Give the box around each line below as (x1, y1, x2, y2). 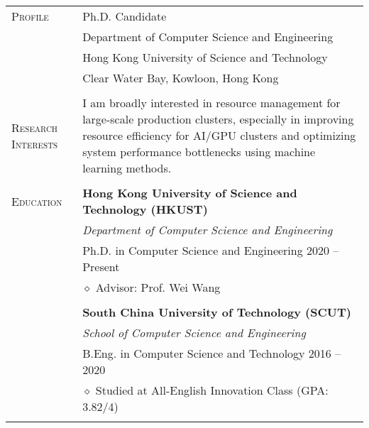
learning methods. (82, 160, 172, 176)
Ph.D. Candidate (82, 8, 167, 24)
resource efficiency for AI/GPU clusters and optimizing (82, 127, 356, 143)
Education (11, 192, 62, 209)
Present (82, 258, 120, 275)
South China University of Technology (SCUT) (82, 304, 351, 320)
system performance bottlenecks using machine (82, 143, 316, 160)
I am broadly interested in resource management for (82, 94, 341, 111)
